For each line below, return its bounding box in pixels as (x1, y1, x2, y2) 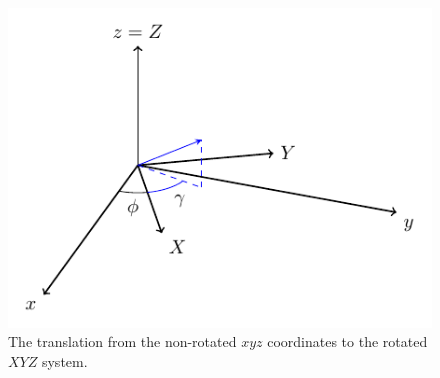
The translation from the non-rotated (8, 331, 237, 352)
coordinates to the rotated (267, 331, 428, 352)
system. (41, 350, 88, 371)
